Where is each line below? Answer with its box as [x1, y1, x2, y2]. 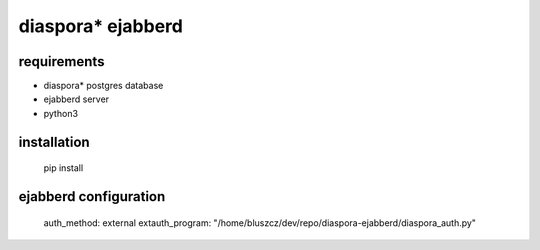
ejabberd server [43, 93, 110, 105]
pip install [43, 162, 84, 174]
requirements [18, 53, 105, 70]
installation [18, 133, 90, 150]
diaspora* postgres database [43, 80, 164, 92]
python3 [43, 107, 79, 119]
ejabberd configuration [18, 188, 166, 205]
